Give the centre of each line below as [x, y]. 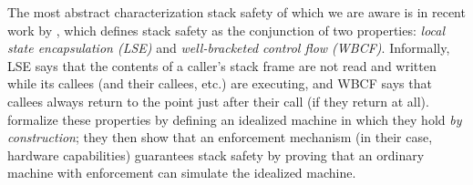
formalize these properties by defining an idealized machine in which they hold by [235, 119]
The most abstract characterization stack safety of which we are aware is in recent [236, 12]
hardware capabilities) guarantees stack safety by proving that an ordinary [216, 154]
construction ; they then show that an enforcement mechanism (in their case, [220, 137]
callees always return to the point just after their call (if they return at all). [218, 101]
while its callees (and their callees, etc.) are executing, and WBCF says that [220, 83]
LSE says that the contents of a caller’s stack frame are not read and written [222, 65]
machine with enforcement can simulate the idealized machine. [182, 173]
